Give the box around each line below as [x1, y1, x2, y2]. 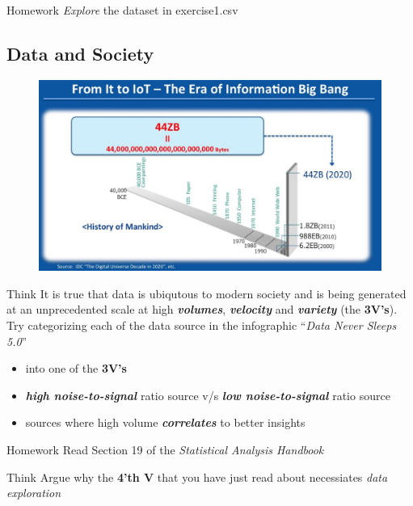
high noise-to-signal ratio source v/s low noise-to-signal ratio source [25, 386, 390, 403]
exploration [6, 484, 61, 501]
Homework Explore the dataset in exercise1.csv [6, 2, 238, 18]
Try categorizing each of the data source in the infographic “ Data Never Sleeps [6, 317, 397, 333]
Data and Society [6, 40, 154, 65]
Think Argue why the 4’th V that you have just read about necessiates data [6, 468, 388, 485]
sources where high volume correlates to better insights [25, 414, 306, 431]
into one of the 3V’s [25, 360, 127, 377]
